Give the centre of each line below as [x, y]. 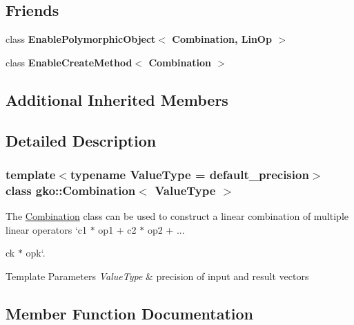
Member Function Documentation [130, 313]
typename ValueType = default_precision [189, 174]
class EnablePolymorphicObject [81, 39]
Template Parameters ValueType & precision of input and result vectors [157, 276]
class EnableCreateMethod [69, 62]
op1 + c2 [117, 229]
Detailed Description [81, 140]
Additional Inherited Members [117, 99]
